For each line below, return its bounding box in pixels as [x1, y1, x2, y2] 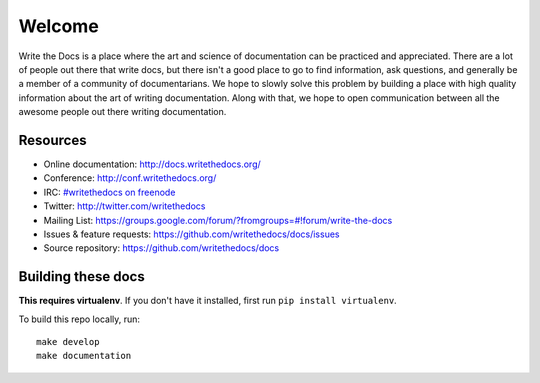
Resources [18, 131, 87, 149]
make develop [36, 336, 100, 348]
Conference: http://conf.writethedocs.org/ [43, 172, 217, 184]
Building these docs [18, 268, 145, 285]
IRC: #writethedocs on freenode [43, 186, 176, 198]
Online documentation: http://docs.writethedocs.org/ [43, 158, 262, 170]
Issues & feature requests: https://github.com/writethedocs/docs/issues [43, 228, 340, 240]
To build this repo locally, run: [18, 313, 140, 325]
